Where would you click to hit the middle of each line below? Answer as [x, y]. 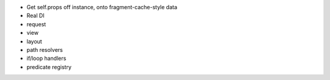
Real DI [36, 16]
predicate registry [49, 67]
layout [34, 41]
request [36, 24]
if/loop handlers [46, 59]
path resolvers [45, 49]
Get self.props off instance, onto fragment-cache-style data [102, 7]
